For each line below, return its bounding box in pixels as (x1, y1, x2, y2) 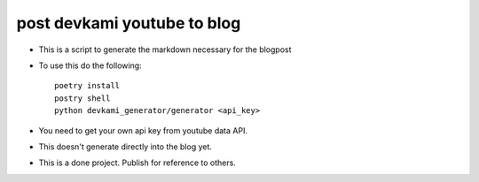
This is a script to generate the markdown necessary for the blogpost (38, 44, 292, 55)
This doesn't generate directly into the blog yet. (38, 141, 213, 152)
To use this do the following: (38, 60, 142, 71)
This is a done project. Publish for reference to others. (38, 157, 237, 168)
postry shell (54, 93, 111, 103)
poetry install (54, 80, 121, 91)
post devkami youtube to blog (16, 13, 241, 33)
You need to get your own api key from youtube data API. (38, 125, 248, 136)
